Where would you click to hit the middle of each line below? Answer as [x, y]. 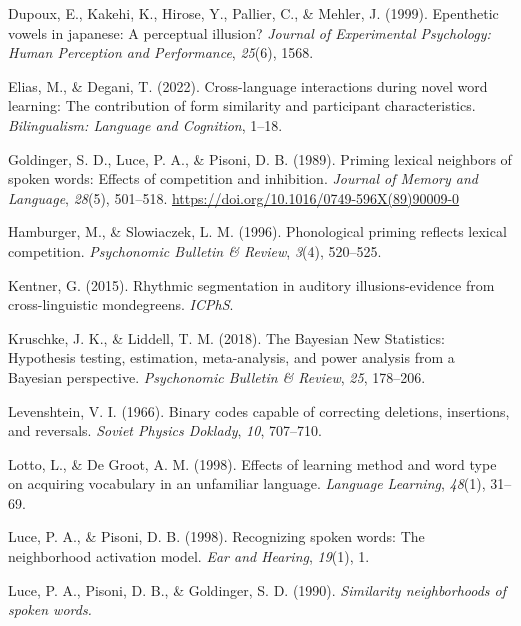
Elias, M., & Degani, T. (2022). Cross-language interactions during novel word [248, 85]
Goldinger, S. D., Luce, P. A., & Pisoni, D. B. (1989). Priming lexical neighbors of [260, 158]
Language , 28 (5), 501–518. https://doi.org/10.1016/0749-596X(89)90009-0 [234, 197]
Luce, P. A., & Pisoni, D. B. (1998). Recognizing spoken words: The [216, 536]
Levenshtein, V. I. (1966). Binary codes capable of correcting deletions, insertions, [259, 410]
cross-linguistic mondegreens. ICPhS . [121, 304]
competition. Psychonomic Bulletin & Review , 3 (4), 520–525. [195, 250]
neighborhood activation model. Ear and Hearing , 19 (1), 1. [189, 556]
